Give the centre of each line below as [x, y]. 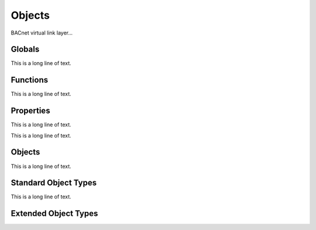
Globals [25, 49]
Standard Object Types [54, 183]
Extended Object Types [54, 214]
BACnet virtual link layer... [42, 33]
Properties [30, 111]
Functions [30, 80]
